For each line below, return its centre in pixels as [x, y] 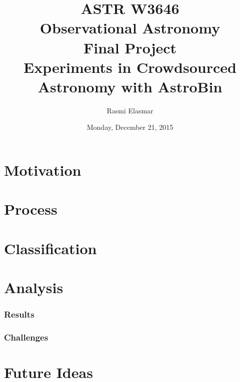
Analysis [34, 287]
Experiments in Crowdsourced [130, 67]
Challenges [26, 337]
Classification [50, 248]
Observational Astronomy [130, 28]
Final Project [130, 47]
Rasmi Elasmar [130, 110]
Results [19, 314]
